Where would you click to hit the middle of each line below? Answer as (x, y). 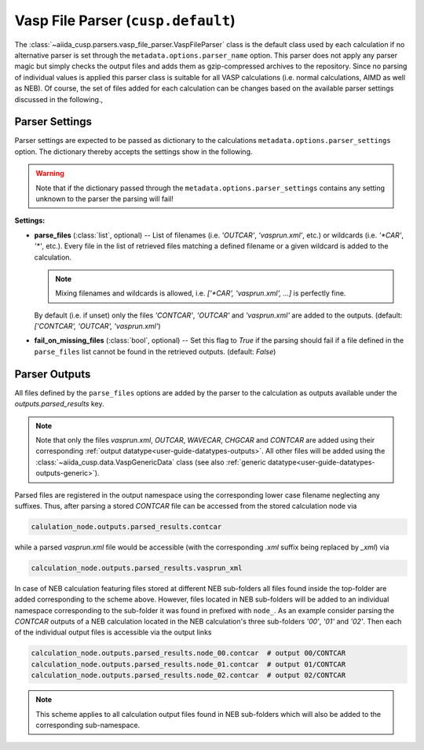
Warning (50, 174)
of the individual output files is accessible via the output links (113, 632)
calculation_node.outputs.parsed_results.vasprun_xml (137, 568)
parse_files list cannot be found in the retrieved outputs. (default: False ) (155, 351)
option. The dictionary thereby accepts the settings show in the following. (133, 151)
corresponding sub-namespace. (88, 725)
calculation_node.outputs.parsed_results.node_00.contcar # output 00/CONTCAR (188, 653)
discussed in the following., (59, 99)
